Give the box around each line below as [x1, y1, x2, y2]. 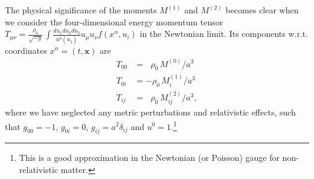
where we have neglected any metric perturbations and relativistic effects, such [5, 106, 296, 119]
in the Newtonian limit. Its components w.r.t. [139, 27, 309, 40]
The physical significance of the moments [5, 4, 157, 16]
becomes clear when [225, 4, 299, 16]
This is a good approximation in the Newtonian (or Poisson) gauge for [19, 151, 280, 164]
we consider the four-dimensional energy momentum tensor [5, 15, 223, 28]
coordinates [5, 44, 47, 56]
